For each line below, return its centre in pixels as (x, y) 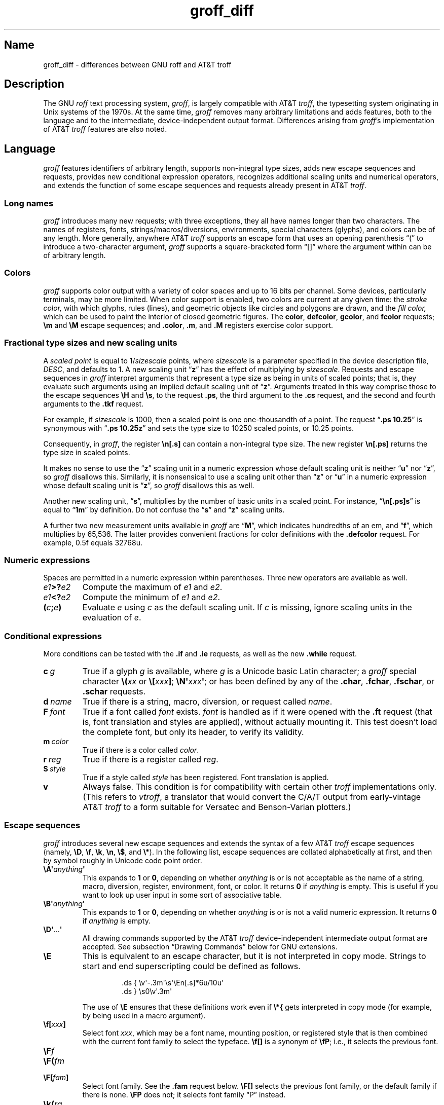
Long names (29, 203)
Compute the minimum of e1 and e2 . (151, 597)
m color (56, 742)
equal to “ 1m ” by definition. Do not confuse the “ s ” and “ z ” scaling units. (164, 509)
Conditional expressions (53, 636)
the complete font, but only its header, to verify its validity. (193, 732)
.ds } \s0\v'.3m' (147, 991)
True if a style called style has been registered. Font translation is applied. (206, 778)
